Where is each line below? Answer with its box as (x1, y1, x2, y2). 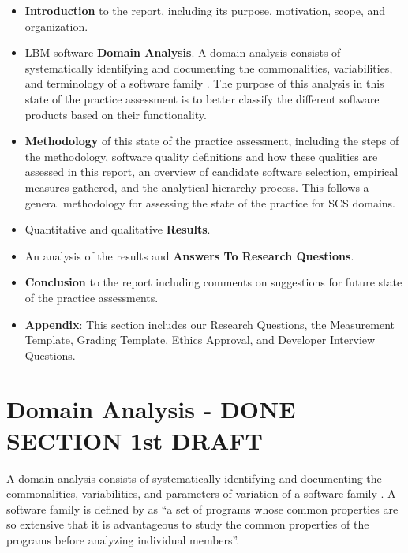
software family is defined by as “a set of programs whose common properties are (6, 500, 399, 517)
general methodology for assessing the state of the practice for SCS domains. (24, 194, 396, 211)
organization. (24, 17, 88, 34)
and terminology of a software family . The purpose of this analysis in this (24, 75, 384, 92)
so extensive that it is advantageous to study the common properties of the (6, 516, 369, 532)
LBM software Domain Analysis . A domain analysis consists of (24, 44, 341, 61)
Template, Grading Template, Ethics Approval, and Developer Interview (24, 331, 376, 348)
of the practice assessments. (24, 289, 159, 305)
